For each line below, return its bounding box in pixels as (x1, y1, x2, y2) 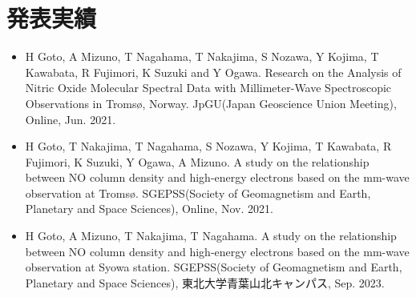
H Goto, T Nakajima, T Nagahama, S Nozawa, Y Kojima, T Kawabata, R (25, 138, 392, 155)
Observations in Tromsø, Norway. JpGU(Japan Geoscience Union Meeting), (25, 94, 397, 111)
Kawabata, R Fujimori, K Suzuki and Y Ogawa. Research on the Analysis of (25, 63, 402, 80)
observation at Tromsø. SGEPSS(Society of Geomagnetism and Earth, (25, 184, 371, 201)
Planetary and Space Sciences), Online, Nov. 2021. (25, 200, 273, 217)
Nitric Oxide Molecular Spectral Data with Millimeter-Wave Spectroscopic (25, 79, 392, 96)
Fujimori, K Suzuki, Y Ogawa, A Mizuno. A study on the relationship (25, 153, 370, 170)
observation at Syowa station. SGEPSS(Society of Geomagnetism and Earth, (25, 259, 402, 275)
